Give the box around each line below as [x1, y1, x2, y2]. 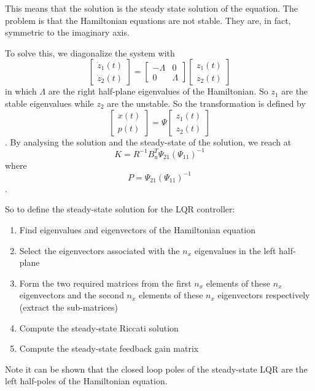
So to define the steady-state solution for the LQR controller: [5, 203, 235, 215]
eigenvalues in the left [194, 244, 276, 257]
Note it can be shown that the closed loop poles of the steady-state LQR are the [5, 362, 308, 375]
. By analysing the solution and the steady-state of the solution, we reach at [5, 135, 292, 148]
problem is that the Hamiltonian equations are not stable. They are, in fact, [5, 14, 291, 26]
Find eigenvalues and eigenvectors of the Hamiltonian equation [19, 223, 256, 236]
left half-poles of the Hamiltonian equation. [5, 374, 168, 387]
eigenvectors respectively [217, 288, 310, 301]
